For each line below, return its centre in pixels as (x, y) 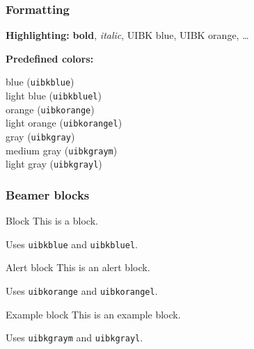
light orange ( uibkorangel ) (64, 123)
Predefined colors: (50, 58)
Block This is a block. (52, 221)
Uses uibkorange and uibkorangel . (82, 291)
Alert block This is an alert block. (78, 267)
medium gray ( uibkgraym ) (62, 150)
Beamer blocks (48, 194)
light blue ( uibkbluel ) (54, 96)
